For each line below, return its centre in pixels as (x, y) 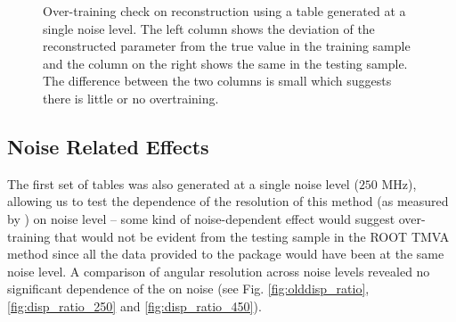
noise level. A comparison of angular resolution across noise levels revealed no (219, 271)
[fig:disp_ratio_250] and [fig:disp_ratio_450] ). (134, 305)
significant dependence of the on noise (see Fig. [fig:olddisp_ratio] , (188, 289)
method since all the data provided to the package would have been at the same (226, 254)
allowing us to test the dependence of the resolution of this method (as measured (228, 201)
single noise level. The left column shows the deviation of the (209, 28)
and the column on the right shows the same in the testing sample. (225, 63)
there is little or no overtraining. (131, 98)
